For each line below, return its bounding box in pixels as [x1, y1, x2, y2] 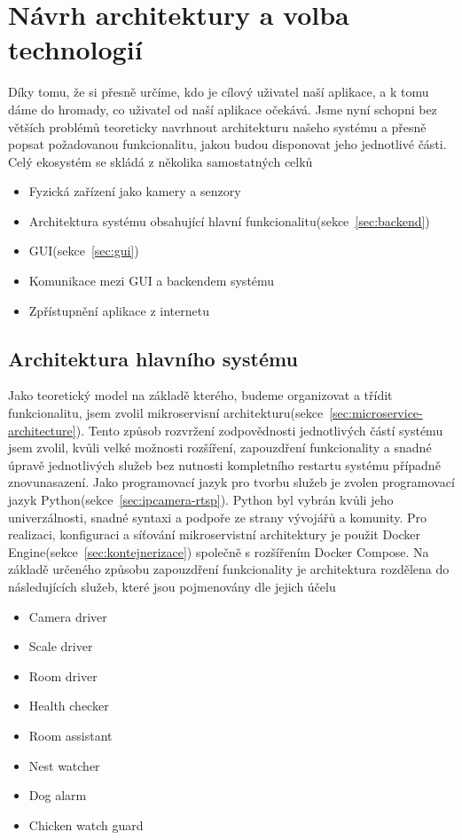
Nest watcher [28, 756, 100, 774]
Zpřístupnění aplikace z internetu [28, 301, 209, 319]
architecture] [8, 420, 76, 439]
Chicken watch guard [28, 815, 144, 834]
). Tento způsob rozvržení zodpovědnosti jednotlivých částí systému [75, 420, 443, 439]
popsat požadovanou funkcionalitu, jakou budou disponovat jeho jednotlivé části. [8, 135, 447, 153]
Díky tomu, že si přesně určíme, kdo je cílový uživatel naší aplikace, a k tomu [8, 82, 429, 101]
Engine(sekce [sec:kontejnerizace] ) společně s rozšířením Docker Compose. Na [8, 542, 429, 561]
